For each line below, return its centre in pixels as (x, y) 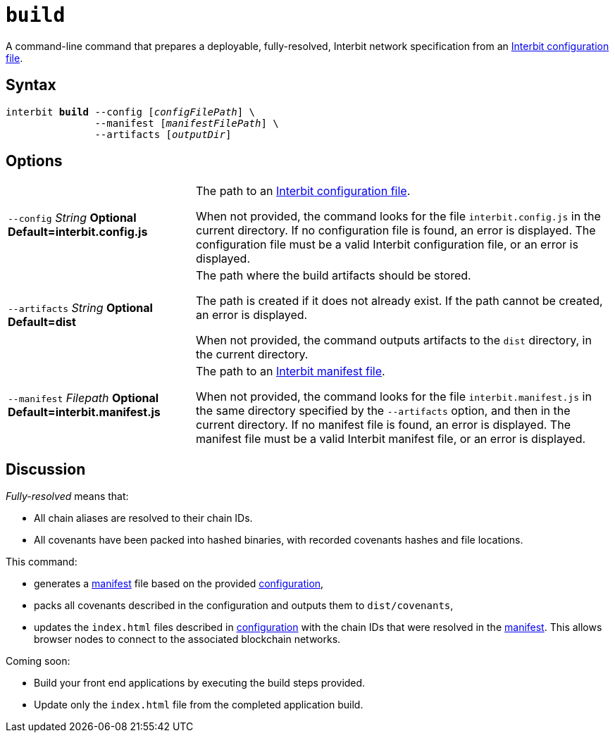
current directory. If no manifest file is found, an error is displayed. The (383, 425)
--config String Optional (72, 218)
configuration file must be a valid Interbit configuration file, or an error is (387, 245)
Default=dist (42, 322)
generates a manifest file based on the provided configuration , (179, 584)
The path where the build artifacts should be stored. (334, 276)
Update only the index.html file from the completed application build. (199, 705)
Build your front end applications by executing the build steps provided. (200, 683)
